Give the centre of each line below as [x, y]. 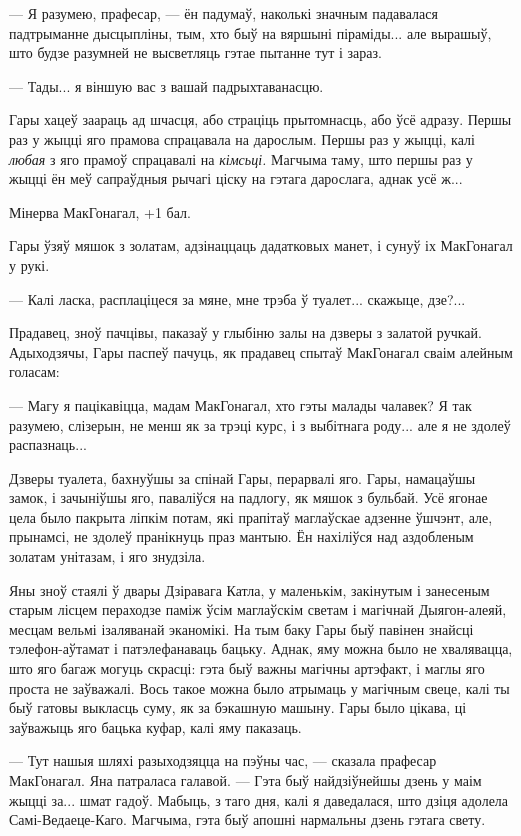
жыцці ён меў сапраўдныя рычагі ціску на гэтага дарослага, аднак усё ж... [236, 178]
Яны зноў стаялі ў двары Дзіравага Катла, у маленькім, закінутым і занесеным [249, 589]
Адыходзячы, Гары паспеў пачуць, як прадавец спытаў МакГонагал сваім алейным [261, 351]
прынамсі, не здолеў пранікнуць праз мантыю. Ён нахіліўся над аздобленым [241, 536]
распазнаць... [48, 444]
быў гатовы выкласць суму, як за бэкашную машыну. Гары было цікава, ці [238, 707]
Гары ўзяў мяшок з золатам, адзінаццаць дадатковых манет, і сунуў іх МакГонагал [261, 245]
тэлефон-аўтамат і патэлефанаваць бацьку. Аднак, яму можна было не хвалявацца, [261, 648]
